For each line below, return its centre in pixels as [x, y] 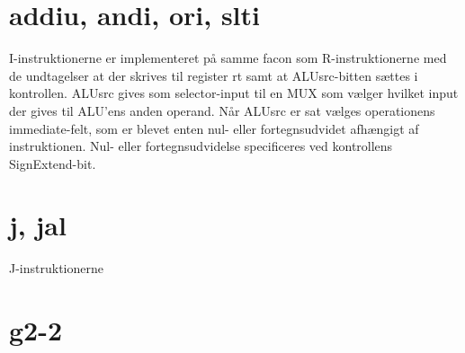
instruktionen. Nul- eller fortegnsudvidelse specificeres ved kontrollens [201, 146]
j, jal [38, 225]
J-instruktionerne [56, 268]
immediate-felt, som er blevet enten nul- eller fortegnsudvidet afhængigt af [214, 128]
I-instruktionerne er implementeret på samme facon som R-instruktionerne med [228, 58]
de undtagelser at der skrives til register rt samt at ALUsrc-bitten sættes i [214, 75]
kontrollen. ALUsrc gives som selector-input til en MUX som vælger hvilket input [234, 93]
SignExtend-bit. [53, 163]
